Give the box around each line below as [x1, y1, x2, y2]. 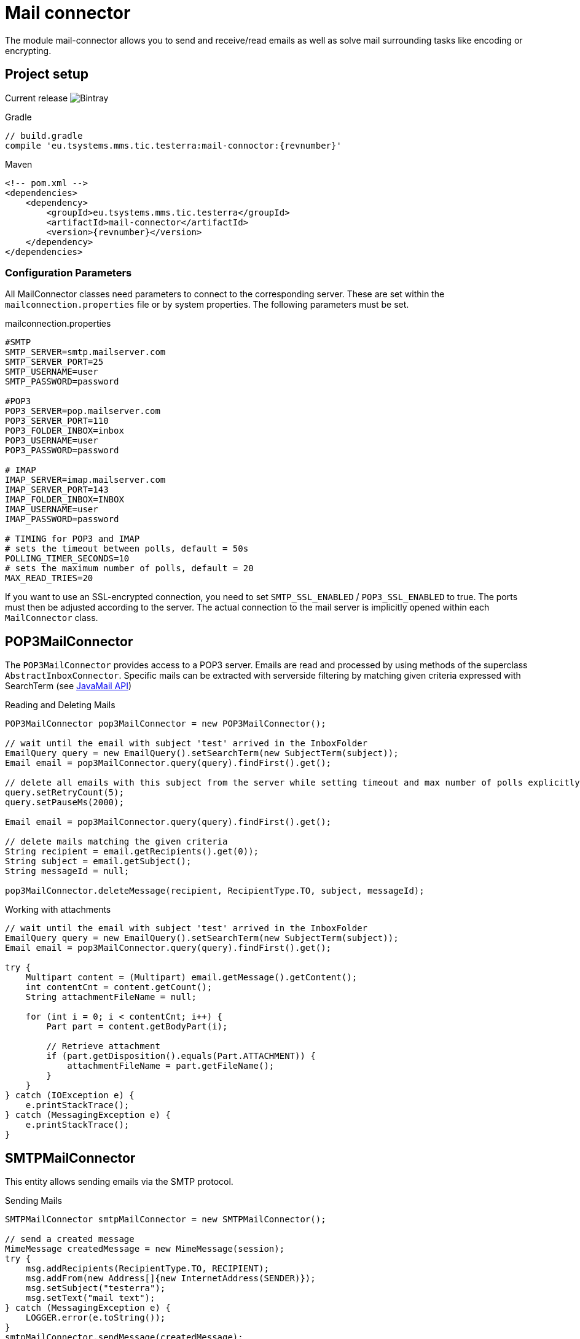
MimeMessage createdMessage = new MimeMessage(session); [5, 1244, 285, 1254]
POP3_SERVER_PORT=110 [5, 416, 109, 426]
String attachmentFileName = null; [25, 992, 197, 1002]
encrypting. [5, 45, 52, 56]
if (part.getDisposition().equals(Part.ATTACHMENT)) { [46, 1051, 316, 1061]
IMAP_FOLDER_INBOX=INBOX [5, 494, 124, 505]
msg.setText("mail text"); [25, 1293, 155, 1303]
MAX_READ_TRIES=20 [5, 573, 93, 584]
